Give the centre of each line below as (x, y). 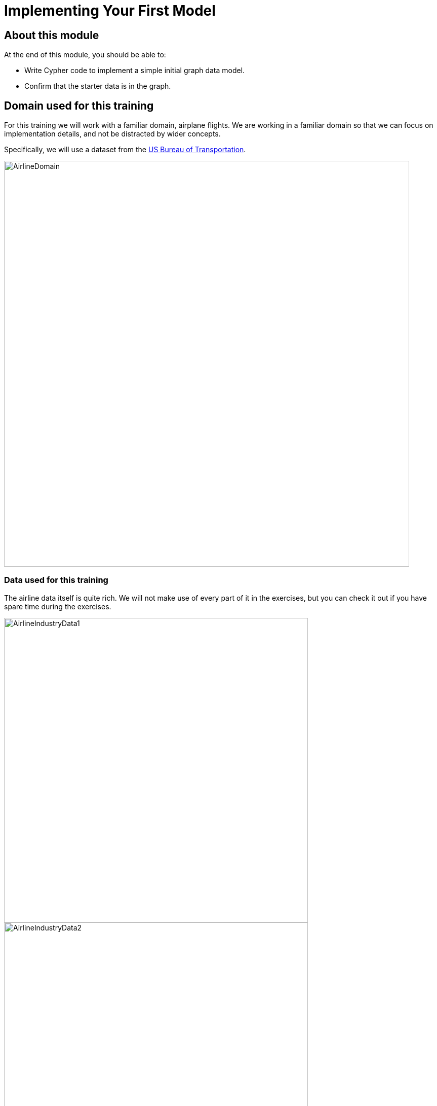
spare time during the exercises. (58, 606)
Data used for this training (56, 580)
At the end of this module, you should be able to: (85, 55)
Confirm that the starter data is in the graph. (98, 86)
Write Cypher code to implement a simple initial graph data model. (135, 71)
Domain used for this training (79, 106)
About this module (52, 35)
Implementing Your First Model (110, 11)
